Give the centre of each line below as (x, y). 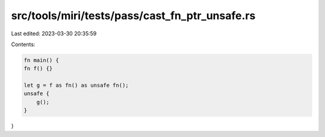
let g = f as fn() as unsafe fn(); (76, 86)
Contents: (23, 44)
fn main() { (42, 60)
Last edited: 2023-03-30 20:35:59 (54, 34)
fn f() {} (38, 68)
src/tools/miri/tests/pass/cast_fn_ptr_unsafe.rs (133, 16)
